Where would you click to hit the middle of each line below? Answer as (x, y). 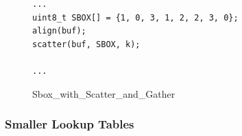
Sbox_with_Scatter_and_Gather (104, 93)
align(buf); (59, 31)
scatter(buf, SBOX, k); (86, 44)
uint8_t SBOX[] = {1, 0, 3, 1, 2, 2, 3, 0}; (135, 17)
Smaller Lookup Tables (70, 124)
